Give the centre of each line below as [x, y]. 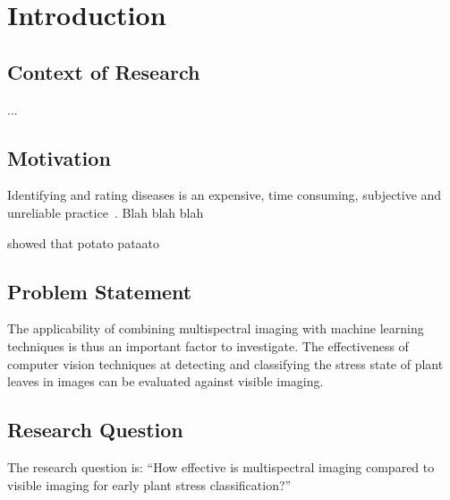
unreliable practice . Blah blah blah [106, 212]
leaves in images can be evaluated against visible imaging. [166, 381]
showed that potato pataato [84, 242]
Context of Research [104, 71]
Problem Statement [100, 291]
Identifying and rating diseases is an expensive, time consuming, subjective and [225, 195]
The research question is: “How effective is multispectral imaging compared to [221, 466]
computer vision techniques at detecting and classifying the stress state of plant [225, 363]
